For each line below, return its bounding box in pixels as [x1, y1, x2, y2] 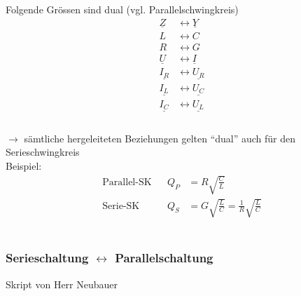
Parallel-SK [102, 177, 152, 187]
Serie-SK [102, 201, 140, 211]
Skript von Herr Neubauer [6, 276, 118, 291]
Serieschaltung [6, 249, 89, 267]
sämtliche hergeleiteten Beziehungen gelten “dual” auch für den [24, 130, 296, 145]
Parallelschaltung [115, 249, 213, 267]
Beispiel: [6, 159, 42, 173]
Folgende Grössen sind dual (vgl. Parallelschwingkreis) [6, 2, 239, 16]
